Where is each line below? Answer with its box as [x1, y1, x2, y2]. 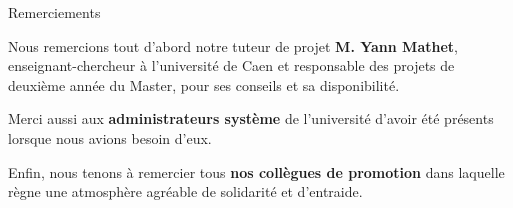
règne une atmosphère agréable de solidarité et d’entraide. [8, 181, 363, 202]
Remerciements [8, 2, 101, 22]
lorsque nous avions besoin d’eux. [8, 127, 212, 148]
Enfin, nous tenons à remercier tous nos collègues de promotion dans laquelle [8, 161, 505, 182]
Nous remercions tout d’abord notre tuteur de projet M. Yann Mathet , [8, 35, 458, 56]
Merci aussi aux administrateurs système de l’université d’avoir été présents [8, 108, 494, 129]
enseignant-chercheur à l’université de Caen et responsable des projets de [8, 55, 455, 76]
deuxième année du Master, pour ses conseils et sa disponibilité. [8, 74, 400, 95]
